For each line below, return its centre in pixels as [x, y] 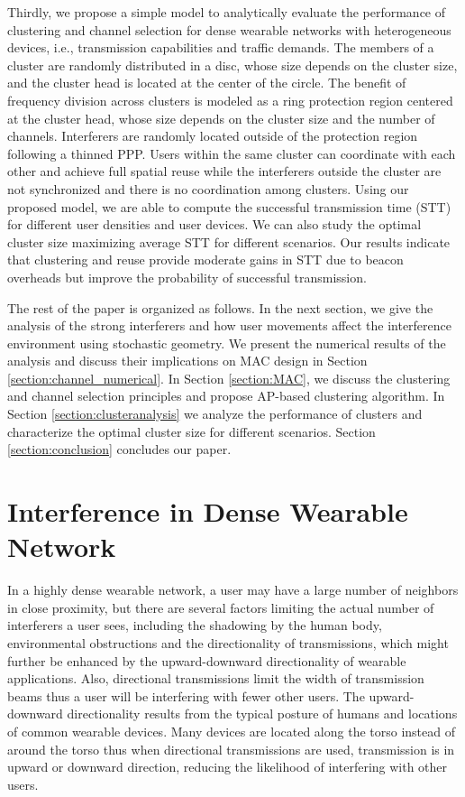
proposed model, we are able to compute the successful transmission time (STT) [229, 206]
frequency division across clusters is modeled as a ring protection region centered [230, 100]
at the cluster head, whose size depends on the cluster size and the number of [221, 118]
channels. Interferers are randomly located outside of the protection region [213, 136]
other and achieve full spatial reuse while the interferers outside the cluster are [224, 171]
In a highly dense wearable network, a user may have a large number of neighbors [233, 590]
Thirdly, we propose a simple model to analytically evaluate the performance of [227, 12]
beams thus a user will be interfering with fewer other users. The [186, 695]
